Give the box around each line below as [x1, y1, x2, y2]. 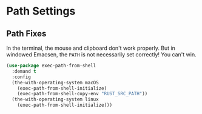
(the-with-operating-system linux [12, 96, 99, 102]
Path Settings [6, 4, 76, 18]
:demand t [12, 68, 36, 74]
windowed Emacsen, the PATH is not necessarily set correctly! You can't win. [6, 51, 197, 58]
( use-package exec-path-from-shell [6, 62, 96, 69]
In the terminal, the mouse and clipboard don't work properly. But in [6, 44, 176, 52]
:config [12, 74, 32, 80]
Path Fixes [6, 29, 47, 39]
